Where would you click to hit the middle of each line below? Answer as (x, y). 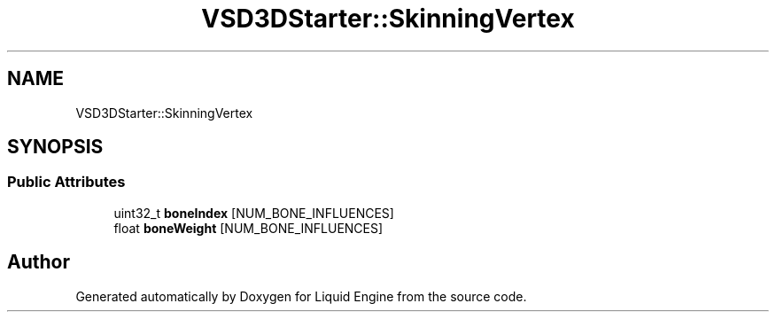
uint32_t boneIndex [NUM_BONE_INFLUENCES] (254, 213)
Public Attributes (66, 182)
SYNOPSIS (55, 147)
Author (39, 262)
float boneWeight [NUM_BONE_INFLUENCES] (248, 228)
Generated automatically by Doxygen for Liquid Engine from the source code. (301, 296)
